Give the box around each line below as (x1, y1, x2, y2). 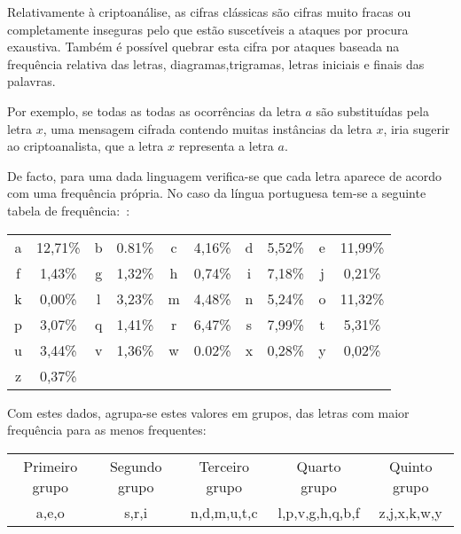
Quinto (388, 455, 433, 476)
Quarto (296, 455, 341, 476)
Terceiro (199, 455, 250, 476)
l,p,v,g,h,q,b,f (277, 501, 360, 522)
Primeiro (23, 455, 78, 476)
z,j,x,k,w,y (379, 501, 442, 522)
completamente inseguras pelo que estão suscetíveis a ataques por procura (7, 20, 409, 38)
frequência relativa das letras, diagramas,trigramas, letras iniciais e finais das (7, 54, 425, 73)
